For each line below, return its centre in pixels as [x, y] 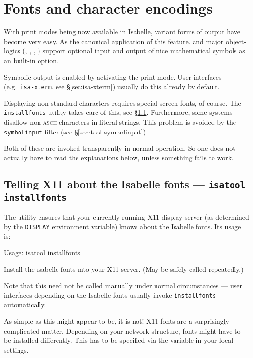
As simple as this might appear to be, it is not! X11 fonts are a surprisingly [117, 321]
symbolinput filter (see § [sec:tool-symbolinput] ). [76, 131]
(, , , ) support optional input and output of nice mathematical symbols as [134, 51]
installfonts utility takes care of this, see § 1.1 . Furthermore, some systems [118, 112]
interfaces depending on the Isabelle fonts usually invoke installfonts [110, 295]
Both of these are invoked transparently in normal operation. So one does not [120, 148]
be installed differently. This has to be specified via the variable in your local [119, 340]
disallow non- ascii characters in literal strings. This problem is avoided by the [120, 122]
